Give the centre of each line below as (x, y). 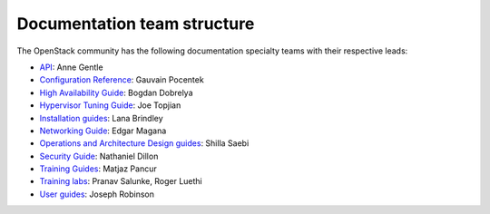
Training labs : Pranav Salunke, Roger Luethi (121, 181)
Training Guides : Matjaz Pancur (98, 169)
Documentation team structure (136, 24)
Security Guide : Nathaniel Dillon (99, 156)
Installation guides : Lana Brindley (101, 118)
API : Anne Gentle (71, 67)
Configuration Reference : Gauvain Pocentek (122, 80)
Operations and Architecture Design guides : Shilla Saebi (144, 143)
